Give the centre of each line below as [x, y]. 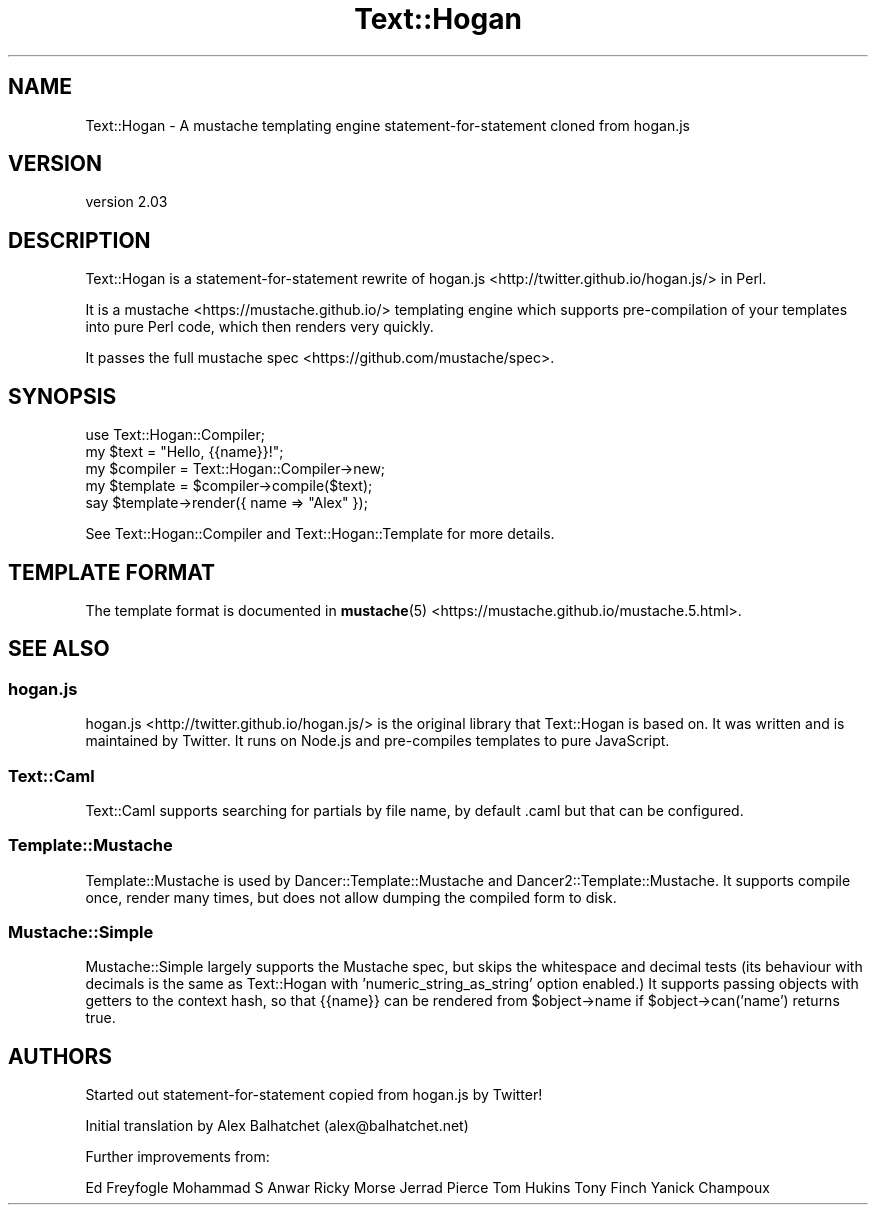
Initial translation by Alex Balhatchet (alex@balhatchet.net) [277, 1126]
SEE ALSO [59, 649]
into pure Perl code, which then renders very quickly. [259, 327]
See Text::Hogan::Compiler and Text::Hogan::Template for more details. [320, 534]
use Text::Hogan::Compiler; [175, 435]
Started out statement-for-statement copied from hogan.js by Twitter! [314, 1095]
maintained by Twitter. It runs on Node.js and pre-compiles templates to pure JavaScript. [377, 741]
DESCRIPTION [79, 240]
